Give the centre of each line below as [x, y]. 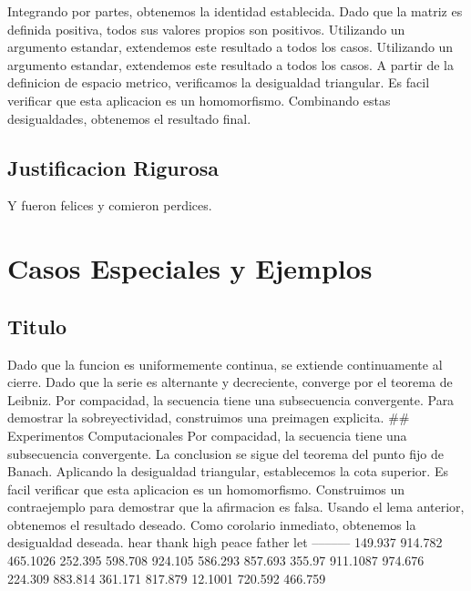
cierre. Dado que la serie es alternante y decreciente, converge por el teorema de [230, 382]
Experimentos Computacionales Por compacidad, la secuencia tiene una [207, 435]
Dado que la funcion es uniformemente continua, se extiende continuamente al [225, 364]
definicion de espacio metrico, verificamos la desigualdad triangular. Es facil [219, 82]
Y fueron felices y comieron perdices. [110, 205]
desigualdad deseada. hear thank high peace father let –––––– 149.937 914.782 [225, 542]
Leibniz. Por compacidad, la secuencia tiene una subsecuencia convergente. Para [231, 399]
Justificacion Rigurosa [113, 167]
